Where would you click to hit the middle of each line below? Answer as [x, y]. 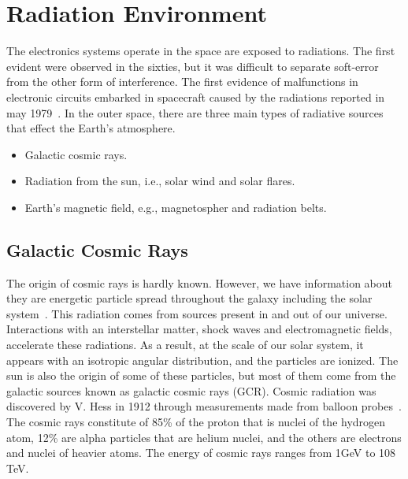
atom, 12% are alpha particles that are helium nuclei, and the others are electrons [204, 437]
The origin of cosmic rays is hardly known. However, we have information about [200, 282]
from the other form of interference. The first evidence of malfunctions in [182, 82]
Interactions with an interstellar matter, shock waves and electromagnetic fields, [199, 329]
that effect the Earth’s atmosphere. [91, 128]
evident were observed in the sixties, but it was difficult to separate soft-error [193, 66]
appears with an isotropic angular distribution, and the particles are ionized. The [202, 360]
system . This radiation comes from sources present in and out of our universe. [197, 313]
